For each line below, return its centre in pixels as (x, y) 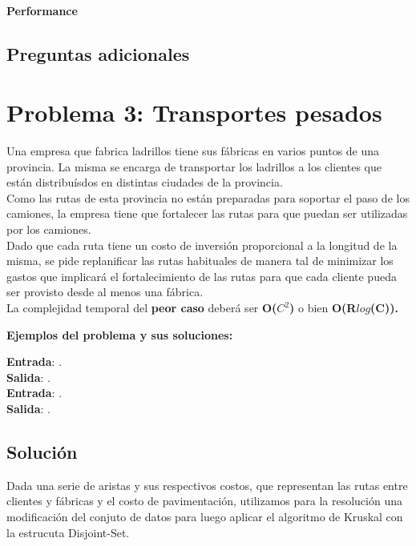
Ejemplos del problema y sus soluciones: (120, 334)
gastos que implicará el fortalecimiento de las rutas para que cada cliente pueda (202, 276)
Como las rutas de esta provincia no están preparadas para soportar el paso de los (208, 197)
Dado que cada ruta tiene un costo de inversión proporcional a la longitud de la (202, 245)
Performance (42, 10)
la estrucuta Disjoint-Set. (68, 532)
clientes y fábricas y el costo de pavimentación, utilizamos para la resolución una (204, 501)
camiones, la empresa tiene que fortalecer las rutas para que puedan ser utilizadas (207, 213)
